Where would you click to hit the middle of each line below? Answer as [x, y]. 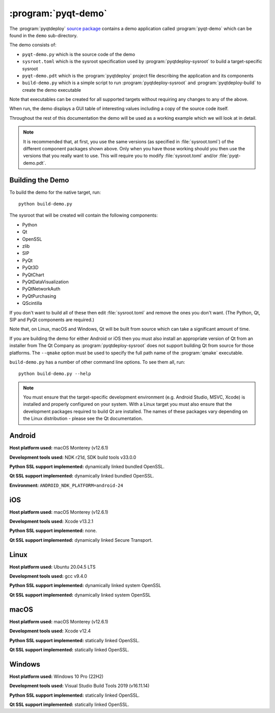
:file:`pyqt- [230, 156]
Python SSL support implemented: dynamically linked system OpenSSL [85, 586]
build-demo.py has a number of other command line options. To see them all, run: [97, 362]
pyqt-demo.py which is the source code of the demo [79, 54]
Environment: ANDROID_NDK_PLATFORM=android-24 [66, 485]
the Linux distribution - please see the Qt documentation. [83, 418]
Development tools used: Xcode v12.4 [50, 631]
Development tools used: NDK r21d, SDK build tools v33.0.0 [73, 457]
